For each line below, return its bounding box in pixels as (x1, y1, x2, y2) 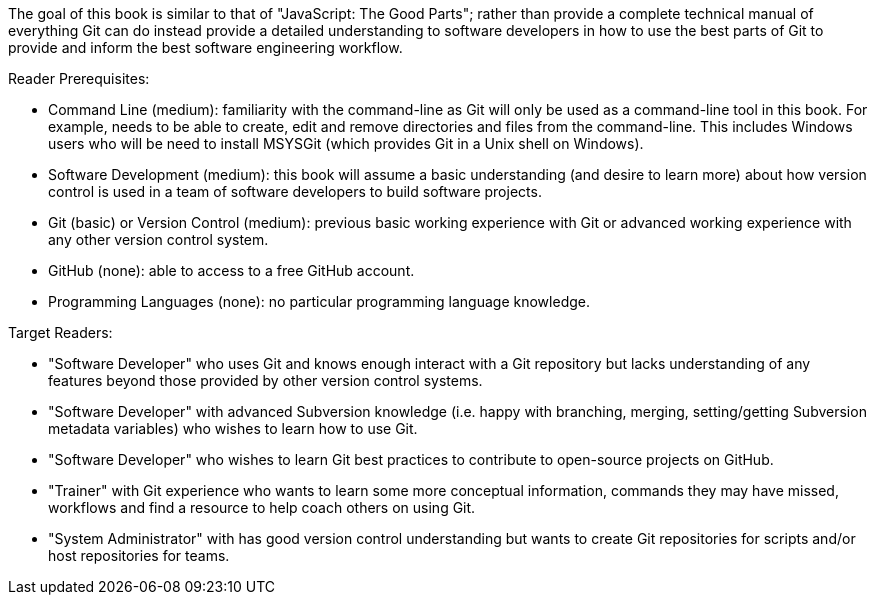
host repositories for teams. (48, 547, 230, 564)
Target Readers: (8, 324, 113, 341)
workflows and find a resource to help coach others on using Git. (48, 499, 476, 516)
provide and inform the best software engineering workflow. (8, 39, 403, 56)
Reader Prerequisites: (8, 70, 150, 87)
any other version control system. (48, 231, 269, 248)
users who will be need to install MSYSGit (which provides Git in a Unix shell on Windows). (48, 135, 644, 152)
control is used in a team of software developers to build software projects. (48, 183, 542, 200)
